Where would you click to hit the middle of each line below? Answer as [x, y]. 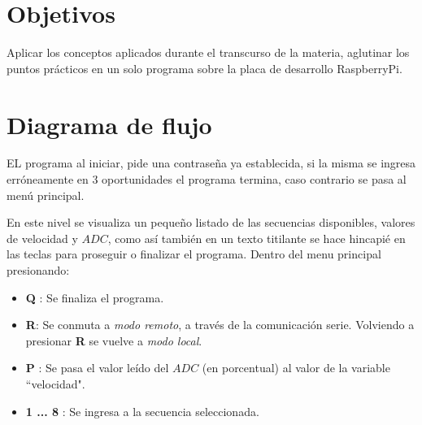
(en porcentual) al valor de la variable [296, 368]
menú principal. [46, 195]
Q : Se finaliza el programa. [95, 297]
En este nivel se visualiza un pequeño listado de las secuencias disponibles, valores [211, 222]
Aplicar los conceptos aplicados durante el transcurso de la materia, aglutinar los [208, 52]
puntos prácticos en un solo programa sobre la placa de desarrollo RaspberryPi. [204, 68]
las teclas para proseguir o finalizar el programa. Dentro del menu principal [194, 254]
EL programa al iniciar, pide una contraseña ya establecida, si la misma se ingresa [211, 163]
